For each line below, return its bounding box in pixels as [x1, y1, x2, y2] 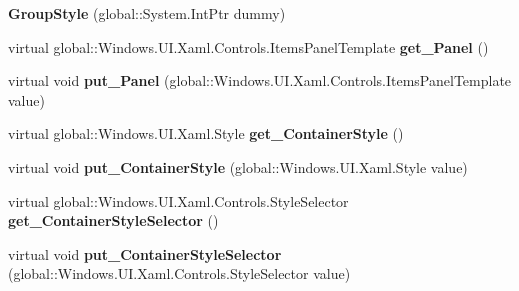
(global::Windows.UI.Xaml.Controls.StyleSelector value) [8, 263, 351, 284]
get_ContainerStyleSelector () [8, 210, 219, 231]
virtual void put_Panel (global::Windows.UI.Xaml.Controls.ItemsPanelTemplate [8, 70, 512, 91]
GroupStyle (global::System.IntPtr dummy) [8, 3, 286, 23]
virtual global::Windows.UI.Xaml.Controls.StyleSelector [8, 190, 349, 211]
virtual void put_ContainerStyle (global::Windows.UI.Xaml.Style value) [8, 156, 468, 177]
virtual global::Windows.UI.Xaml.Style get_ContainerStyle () [8, 123, 404, 144]
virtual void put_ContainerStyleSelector [8, 243, 282, 264]
